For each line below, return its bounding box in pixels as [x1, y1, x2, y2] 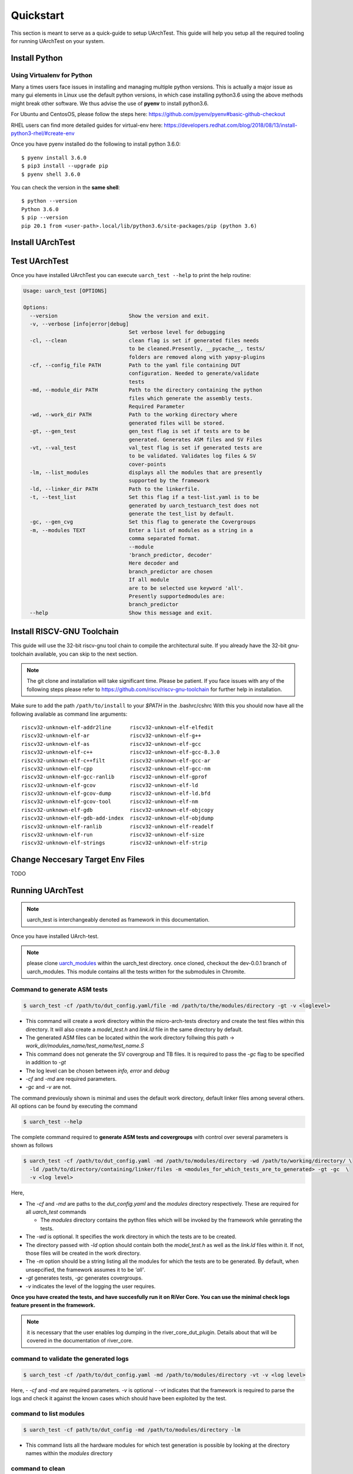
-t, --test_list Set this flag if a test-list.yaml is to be [29, 494, 259, 501]
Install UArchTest [11, 238, 76, 248]
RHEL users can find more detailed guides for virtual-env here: [11, 121, 163, 129]
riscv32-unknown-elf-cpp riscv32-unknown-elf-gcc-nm [21, 765, 211, 772]
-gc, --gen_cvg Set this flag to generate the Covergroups [29, 519, 256, 525]
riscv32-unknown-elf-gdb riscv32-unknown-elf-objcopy [21, 807, 214, 813]
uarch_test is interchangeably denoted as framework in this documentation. [26, 916, 210, 923]
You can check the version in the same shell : [11, 184, 121, 191]
